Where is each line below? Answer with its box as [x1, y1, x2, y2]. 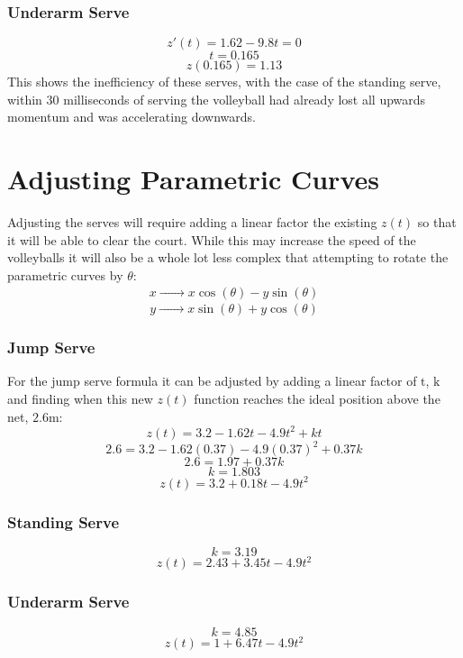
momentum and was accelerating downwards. [7, 107, 256, 126]
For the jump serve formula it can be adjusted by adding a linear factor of [7, 371, 417, 390]
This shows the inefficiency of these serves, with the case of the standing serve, [7, 72, 441, 91]
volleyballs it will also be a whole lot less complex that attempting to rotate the [7, 248, 449, 267]
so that [417, 213, 457, 232]
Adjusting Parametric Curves [7, 160, 379, 197]
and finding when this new [7, 388, 153, 407]
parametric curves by [7, 265, 123, 284]
